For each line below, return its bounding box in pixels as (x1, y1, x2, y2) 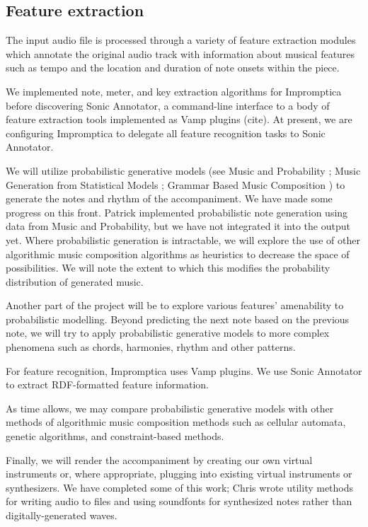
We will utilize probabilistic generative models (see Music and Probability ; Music (6, 163, 361, 178)
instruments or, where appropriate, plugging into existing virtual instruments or (6, 466, 352, 481)
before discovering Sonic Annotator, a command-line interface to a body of (6, 98, 330, 112)
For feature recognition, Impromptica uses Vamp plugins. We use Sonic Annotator (6, 363, 362, 378)
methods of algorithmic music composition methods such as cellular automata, (6, 415, 346, 429)
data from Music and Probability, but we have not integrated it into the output (6, 219, 350, 233)
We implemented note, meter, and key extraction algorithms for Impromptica (6, 83, 342, 98)
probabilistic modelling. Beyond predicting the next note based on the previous (6, 311, 350, 326)
